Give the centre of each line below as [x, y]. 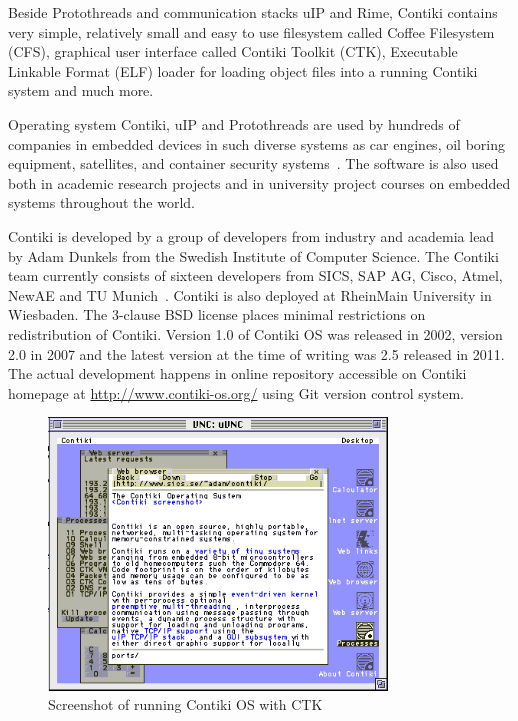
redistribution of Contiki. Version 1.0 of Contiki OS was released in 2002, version [255, 333]
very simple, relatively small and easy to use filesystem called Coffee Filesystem [251, 31]
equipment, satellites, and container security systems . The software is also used [253, 163]
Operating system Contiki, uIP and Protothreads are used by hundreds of [234, 123]
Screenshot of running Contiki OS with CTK [185, 704]
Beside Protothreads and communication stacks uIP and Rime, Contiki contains [253, 12]
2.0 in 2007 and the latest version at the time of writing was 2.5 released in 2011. [256, 353]
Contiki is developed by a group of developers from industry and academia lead [251, 235]
